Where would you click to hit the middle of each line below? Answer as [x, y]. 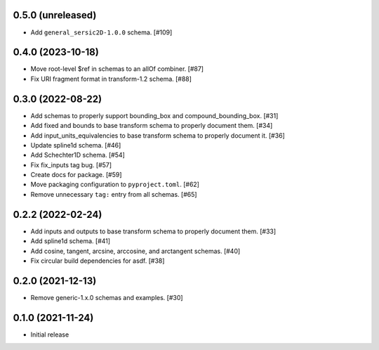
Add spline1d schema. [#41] [71, 241]
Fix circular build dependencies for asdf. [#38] [98, 261]
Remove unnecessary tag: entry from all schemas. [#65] [114, 194]
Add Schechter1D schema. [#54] [78, 155]
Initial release [50, 335]
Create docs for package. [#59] [76, 175]
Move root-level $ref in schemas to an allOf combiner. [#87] [117, 69]
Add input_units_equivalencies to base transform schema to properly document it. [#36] [158, 135]
